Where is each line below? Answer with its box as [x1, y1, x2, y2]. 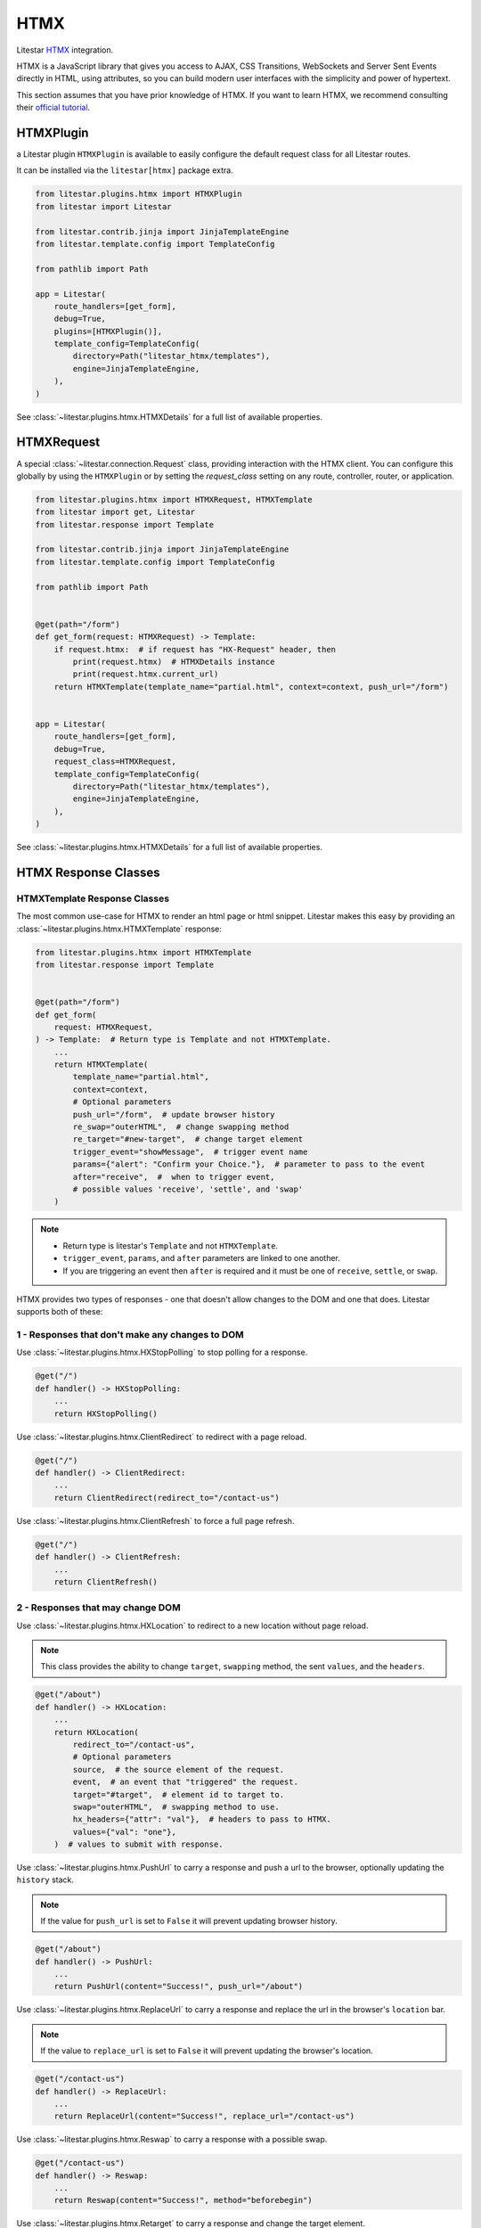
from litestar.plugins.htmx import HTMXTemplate [35, 947, 252, 957]
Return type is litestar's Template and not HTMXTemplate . [62, 1240, 279, 1251]
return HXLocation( [53, 1727, 140, 1737]
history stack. [16, 1874, 75, 1885]
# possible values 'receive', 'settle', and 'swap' [72, 1184, 304, 1194]
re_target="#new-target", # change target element [72, 1134, 304, 1144]
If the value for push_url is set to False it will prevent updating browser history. [40, 1916, 338, 1927]
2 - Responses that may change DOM [16, 1601, 182, 1614]
